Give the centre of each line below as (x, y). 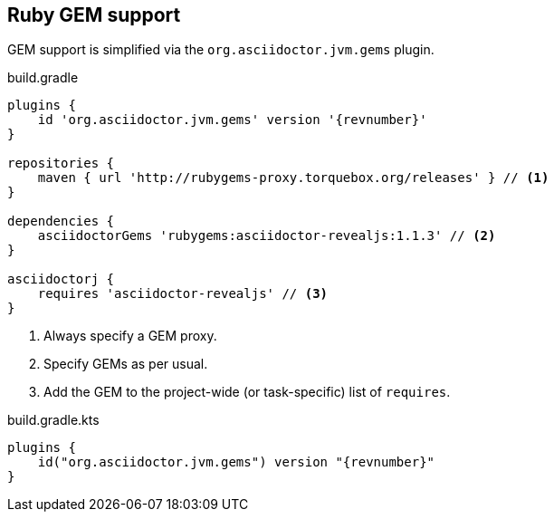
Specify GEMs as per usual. (126, 364)
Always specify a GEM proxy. (130, 336)
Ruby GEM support (94, 15)
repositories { (61, 163)
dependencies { (61, 221)
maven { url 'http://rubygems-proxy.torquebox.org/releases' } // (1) (293, 178)
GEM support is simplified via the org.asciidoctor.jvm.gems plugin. (221, 50)
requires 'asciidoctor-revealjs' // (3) (183, 294)
